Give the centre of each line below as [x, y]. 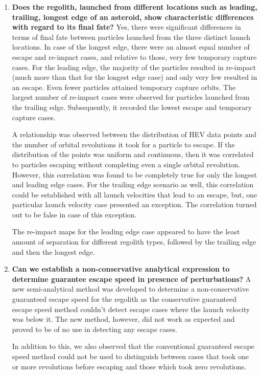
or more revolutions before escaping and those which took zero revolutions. [129, 366]
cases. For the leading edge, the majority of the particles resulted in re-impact [134, 67]
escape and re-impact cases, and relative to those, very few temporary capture [134, 57]
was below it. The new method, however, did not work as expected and [123, 319]
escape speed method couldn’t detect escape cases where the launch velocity [131, 309]
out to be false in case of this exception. [74, 214]
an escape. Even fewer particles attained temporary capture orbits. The [124, 87]
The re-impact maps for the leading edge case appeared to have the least [126, 231]
